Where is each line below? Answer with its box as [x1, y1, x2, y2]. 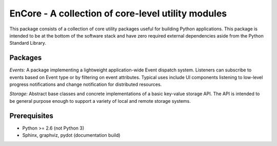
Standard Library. [9, 40, 46, 46]
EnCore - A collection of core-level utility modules [9, 8, 227, 19]
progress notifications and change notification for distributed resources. [9, 81, 162, 87]
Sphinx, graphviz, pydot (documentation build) [22, 132, 121, 138]
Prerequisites [9, 111, 53, 120]
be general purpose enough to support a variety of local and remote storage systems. [9, 98, 191, 104]
